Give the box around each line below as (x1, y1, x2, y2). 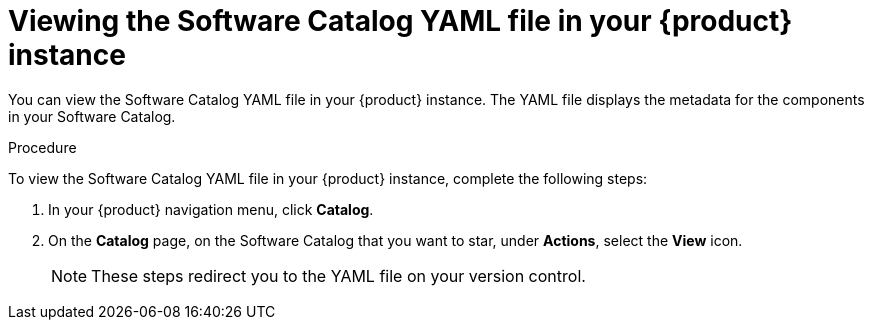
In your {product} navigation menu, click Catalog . (48, 200, 374, 218)
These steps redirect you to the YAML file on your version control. (91, 265, 586, 286)
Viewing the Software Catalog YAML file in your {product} (8, 4, 793, 38)
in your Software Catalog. (8, 107, 176, 125)
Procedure (8, 138, 77, 156)
